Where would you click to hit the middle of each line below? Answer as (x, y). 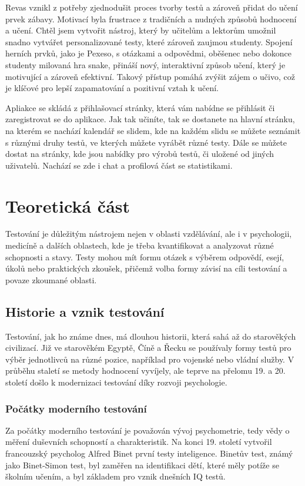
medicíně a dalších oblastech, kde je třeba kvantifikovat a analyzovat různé (140, 245)
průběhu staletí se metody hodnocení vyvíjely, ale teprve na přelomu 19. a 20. (145, 371)
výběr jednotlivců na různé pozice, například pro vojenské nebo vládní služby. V (150, 359)
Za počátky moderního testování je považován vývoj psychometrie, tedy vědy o (148, 430)
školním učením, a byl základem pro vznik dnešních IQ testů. (115, 476)
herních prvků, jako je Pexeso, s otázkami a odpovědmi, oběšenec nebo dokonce (148, 53)
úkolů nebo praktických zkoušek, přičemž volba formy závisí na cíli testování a (146, 268)
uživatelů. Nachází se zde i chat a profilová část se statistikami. (119, 165)
